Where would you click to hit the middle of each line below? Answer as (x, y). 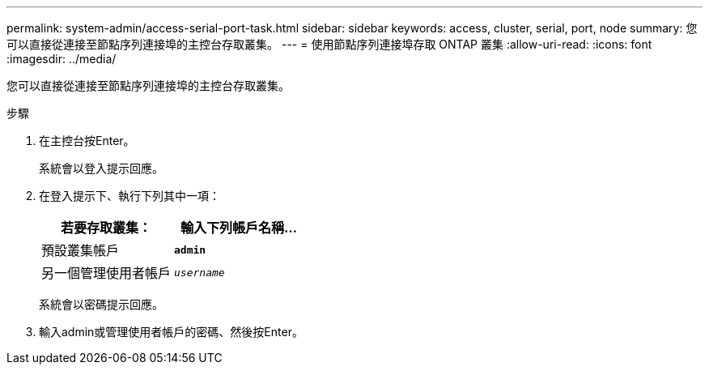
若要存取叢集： (106, 228)
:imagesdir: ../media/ (62, 59)
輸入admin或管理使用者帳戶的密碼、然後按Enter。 (171, 332)
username (200, 272)
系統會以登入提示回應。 (101, 168)
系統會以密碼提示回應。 (101, 304)
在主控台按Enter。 (87, 141)
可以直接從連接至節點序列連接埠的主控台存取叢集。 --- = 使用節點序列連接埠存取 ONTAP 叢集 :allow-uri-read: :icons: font (329, 44)
